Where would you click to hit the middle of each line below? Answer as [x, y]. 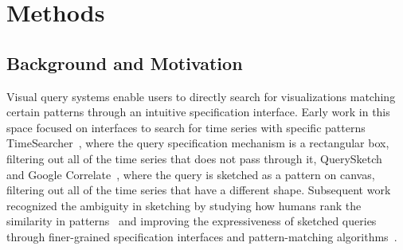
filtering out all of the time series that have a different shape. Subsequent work [199, 190]
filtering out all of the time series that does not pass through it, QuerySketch [194, 158]
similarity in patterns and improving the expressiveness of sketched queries [192, 221]
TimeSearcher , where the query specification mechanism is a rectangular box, [198, 143]
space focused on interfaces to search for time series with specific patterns [186, 127]
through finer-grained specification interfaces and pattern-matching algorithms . [202, 236]
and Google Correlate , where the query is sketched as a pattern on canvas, [191, 174]
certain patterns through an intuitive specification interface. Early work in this [198, 112]
